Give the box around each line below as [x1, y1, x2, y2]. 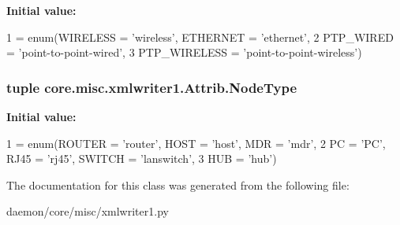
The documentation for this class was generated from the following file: [6, 176, 350, 193]
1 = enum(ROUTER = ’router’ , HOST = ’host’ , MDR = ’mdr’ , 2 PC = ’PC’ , [6, 135, 386, 151]
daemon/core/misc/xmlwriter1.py [6, 203, 169, 219]
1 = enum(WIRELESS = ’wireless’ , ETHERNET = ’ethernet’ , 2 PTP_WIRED [6, 28, 394, 45]
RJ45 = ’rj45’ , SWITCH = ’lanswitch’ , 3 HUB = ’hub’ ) [6, 150, 277, 167]
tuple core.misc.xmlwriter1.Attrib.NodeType [6, 77, 297, 97]
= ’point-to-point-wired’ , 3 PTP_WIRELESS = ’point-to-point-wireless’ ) [6, 44, 362, 61]
